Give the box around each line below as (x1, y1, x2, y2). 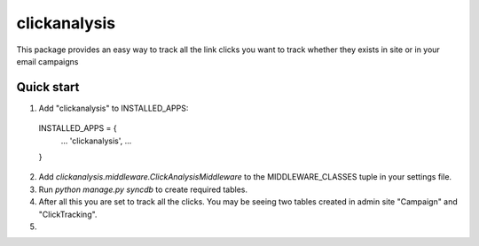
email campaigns (16, 56, 79, 66)
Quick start (16, 80, 80, 95)
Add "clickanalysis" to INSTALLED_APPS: (38, 103, 189, 113)
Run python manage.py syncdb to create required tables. (38, 184, 248, 195)
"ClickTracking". (38, 209, 98, 219)
